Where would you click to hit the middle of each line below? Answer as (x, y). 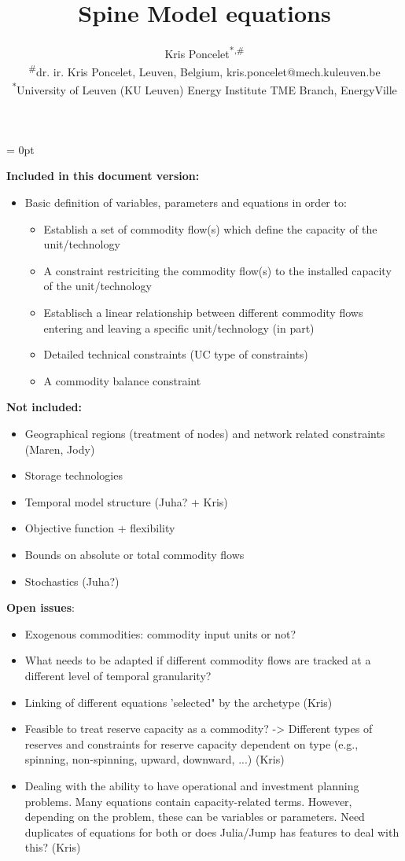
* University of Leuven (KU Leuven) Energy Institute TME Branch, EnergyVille (204, 89)
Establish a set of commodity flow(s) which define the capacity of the (210, 228)
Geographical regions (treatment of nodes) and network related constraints (205, 433)
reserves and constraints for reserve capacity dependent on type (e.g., (191, 743)
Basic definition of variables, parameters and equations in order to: (186, 202)
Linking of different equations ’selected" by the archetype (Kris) (179, 702)
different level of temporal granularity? (118, 675)
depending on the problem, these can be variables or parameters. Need (195, 817)
